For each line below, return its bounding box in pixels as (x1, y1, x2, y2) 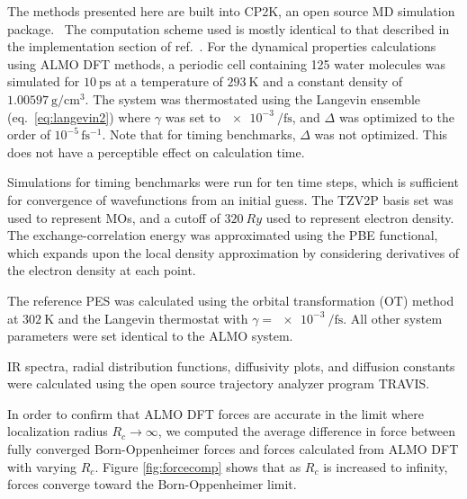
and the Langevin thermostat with (58, 308, 248, 327)
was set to (165, 107, 220, 126)
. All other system (343, 308, 443, 327)
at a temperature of (114, 72, 223, 91)
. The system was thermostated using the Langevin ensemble (85, 89, 420, 108)
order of (7, 125, 50, 144)
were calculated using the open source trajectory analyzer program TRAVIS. (7, 374, 430, 393)
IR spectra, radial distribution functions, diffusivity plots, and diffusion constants (7, 356, 455, 375)
